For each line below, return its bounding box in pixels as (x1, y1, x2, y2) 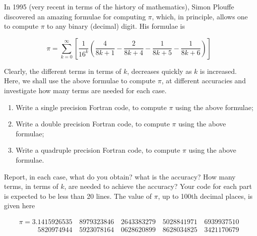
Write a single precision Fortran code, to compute (15, 102, 167, 112)
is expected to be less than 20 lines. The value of (4, 190, 152, 201)
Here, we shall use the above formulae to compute (4, 75, 156, 86)
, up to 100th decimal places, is (158, 190, 253, 201)
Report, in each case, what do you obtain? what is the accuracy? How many (4, 171, 236, 181)
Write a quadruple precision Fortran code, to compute (15, 145, 180, 155)
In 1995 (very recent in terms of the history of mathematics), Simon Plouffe (4, 1, 234, 11)
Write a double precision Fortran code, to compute (15, 118, 170, 129)
